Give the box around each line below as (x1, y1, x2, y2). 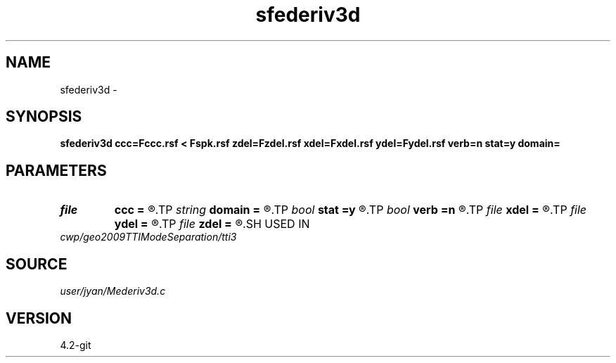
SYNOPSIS (6, 108, 82, 126)
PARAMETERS (6, 161, 107, 179)
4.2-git (60, 338, 91, 351)
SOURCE (6, 255, 68, 273)
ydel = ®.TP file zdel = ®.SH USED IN (114, 217, 310, 231)
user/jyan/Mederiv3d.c (60, 285, 166, 298)
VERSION (6, 309, 72, 327)
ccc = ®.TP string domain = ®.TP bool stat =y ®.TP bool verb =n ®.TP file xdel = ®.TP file (114, 203, 587, 217)
